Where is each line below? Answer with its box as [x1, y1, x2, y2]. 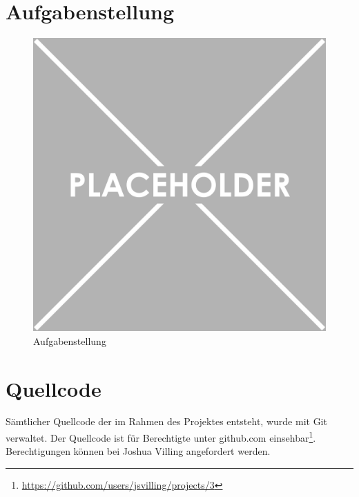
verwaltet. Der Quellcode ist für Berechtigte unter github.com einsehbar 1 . [6, 429, 316, 444]
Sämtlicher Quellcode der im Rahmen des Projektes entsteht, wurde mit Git [6, 414, 327, 429]
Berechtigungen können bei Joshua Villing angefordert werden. [6, 444, 271, 458]
